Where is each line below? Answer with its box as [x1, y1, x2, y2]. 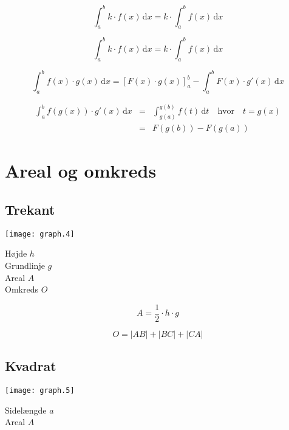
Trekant [5, 200, 55, 219]
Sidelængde [5, 403, 47, 416]
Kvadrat [5, 356, 56, 375]
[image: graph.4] [5, 229, 75, 238]
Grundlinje [5, 259, 45, 272]
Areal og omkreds [5, 158, 157, 183]
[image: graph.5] [5, 386, 75, 395]
